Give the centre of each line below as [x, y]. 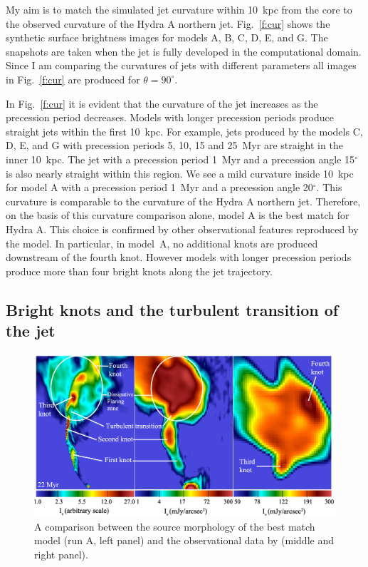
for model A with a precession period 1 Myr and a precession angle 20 [159, 187]
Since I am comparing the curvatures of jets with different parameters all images [181, 65]
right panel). [61, 554]
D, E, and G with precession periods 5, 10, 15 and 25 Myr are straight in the [174, 145]
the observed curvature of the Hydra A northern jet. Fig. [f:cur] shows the [168, 23]
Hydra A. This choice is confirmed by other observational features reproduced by [182, 229]
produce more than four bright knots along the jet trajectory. [139, 271]
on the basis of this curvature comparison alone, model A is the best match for [178, 215]
